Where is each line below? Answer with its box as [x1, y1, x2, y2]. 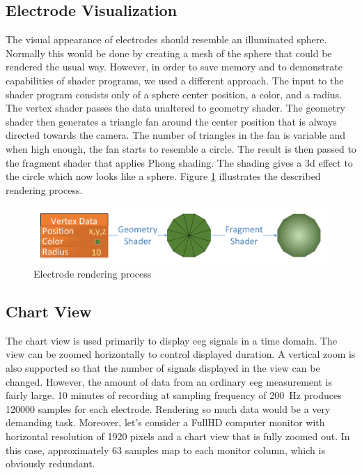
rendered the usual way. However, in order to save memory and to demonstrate [6, 59, 343, 74]
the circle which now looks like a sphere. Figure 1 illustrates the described [6, 169, 321, 183]
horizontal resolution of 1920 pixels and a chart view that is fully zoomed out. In [6, 428, 350, 443]
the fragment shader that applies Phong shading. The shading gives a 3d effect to [6, 155, 353, 169]
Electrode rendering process [33, 266, 152, 280]
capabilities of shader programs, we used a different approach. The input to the [6, 73, 344, 87]
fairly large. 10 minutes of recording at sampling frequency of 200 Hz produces [6, 388, 342, 402]
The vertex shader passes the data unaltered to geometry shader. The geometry [6, 100, 345, 115]
